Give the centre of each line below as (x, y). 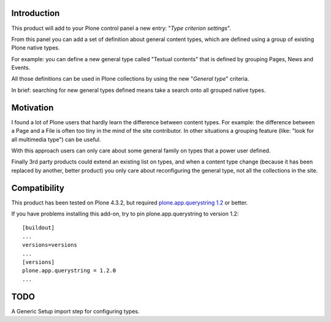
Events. (21, 68)
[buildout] (39, 228)
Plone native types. (36, 48)
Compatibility (38, 188)
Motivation (32, 107)
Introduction (36, 13)
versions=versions (50, 245)
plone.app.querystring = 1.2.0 (69, 271)
